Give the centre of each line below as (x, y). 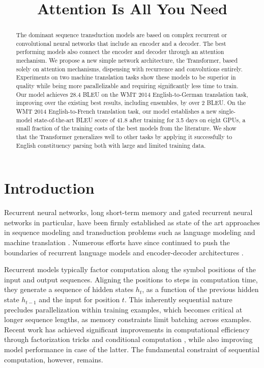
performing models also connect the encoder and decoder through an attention (120, 52)
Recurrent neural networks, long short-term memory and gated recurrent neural (128, 212)
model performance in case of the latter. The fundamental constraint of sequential (132, 349)
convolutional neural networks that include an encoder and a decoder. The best (121, 43)
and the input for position (79, 299)
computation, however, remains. (54, 359)
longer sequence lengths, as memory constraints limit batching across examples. (128, 319)
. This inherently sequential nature (178, 299)
